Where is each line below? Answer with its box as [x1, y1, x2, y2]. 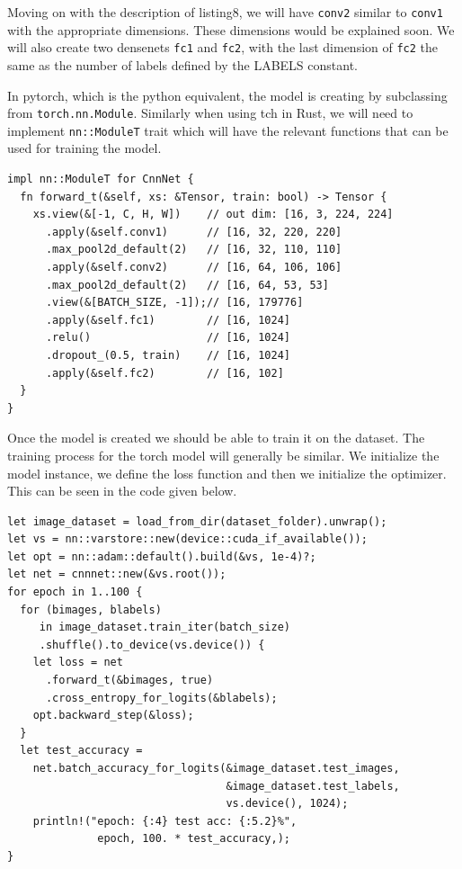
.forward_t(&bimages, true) [45, 674, 214, 687]
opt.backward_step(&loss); [32, 709, 194, 722]
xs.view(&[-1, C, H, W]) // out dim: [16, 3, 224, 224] [32, 208, 394, 221]
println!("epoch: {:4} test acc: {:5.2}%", [32, 814, 298, 828]
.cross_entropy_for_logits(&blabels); [45, 691, 278, 704]
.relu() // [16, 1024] [45, 331, 290, 345]
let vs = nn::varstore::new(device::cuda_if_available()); [7, 533, 368, 546]
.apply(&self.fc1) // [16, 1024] [45, 313, 290, 327]
